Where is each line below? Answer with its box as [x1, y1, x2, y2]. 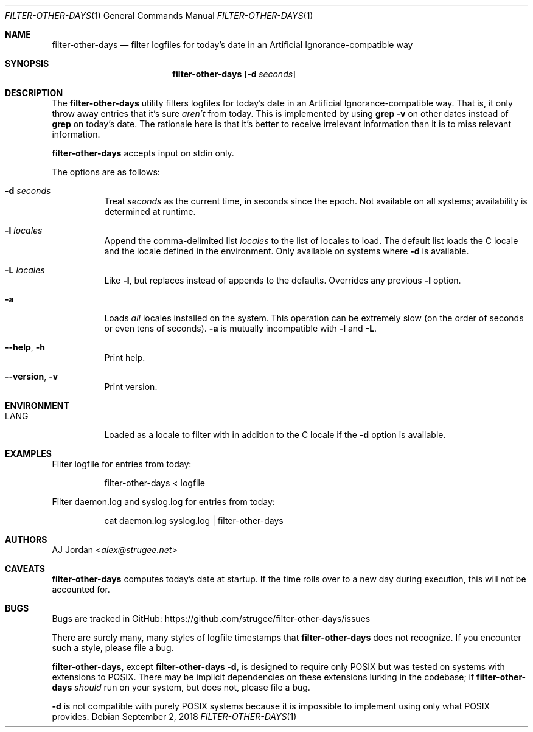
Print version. [104, 382, 158, 392]
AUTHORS [5, 534, 47, 545]
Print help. [104, 352, 145, 363]
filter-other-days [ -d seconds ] [172, 69, 296, 79]
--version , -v [5, 371, 58, 382]
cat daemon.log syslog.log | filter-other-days [104, 515, 284, 526]
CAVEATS [5, 563, 45, 574]
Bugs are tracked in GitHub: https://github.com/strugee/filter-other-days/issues [52, 613, 371, 624]
